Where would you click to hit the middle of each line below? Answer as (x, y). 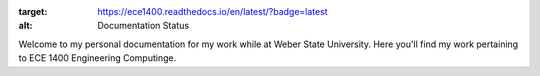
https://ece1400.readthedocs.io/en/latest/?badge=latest (213, 11)
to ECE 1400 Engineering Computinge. (97, 58)
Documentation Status (143, 26)
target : (33, 11)
